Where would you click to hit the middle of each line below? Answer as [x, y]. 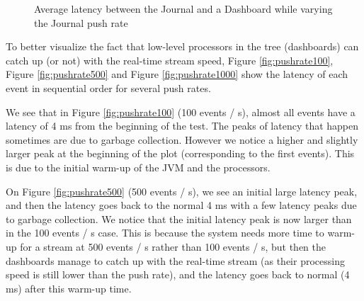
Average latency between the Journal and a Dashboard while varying [183, 8]
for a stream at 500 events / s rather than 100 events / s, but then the [173, 246]
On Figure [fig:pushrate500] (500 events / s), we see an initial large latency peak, [182, 191]
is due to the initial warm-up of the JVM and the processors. [138, 167]
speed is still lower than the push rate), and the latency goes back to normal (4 [178, 274]
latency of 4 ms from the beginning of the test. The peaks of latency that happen [182, 126]
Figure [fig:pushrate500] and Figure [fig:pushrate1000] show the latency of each [177, 74]
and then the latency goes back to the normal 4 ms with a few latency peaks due [181, 205]
